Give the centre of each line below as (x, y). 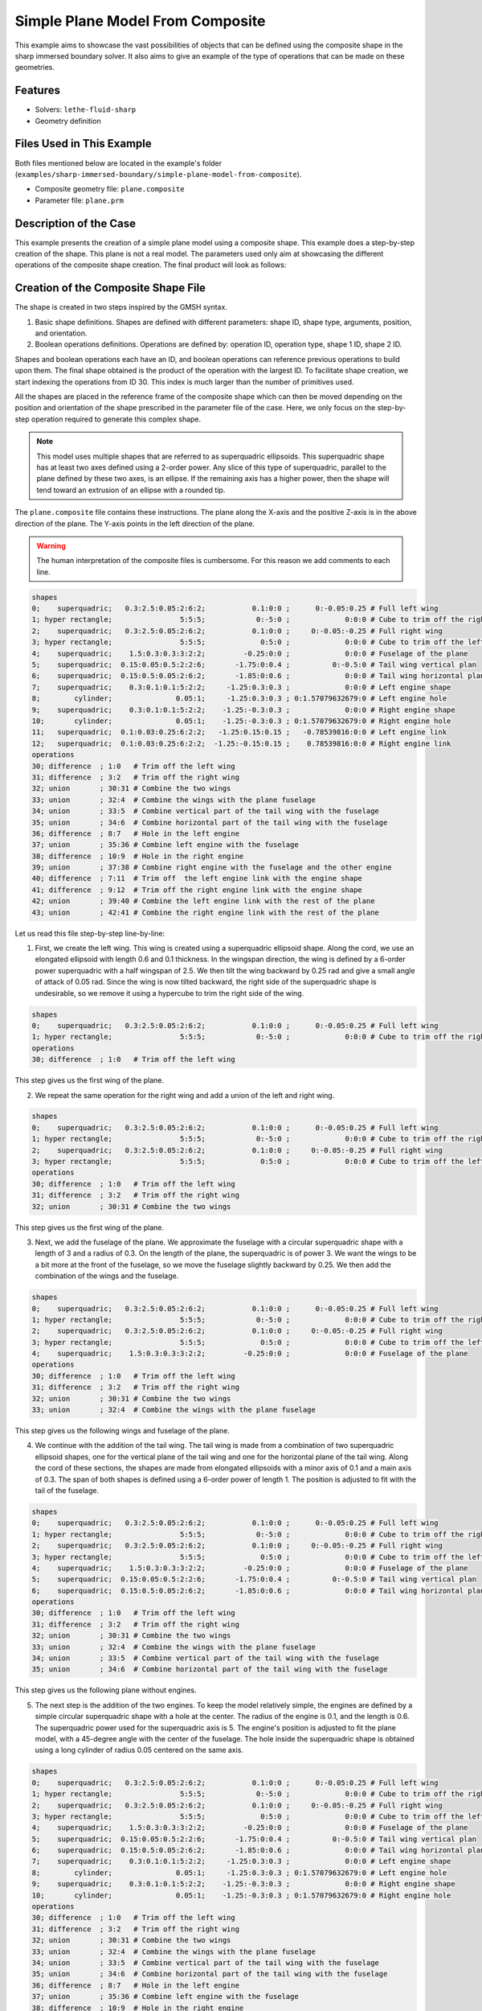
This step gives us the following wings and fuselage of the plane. (123, 1431)
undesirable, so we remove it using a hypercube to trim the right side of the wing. (170, 993)
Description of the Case (76, 223)
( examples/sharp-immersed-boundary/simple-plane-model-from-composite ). (158, 174)
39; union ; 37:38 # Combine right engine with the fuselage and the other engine (212, 868)
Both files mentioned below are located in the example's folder (118, 163)
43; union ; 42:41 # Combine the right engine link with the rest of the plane (205, 912)
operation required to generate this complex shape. (116, 419)
